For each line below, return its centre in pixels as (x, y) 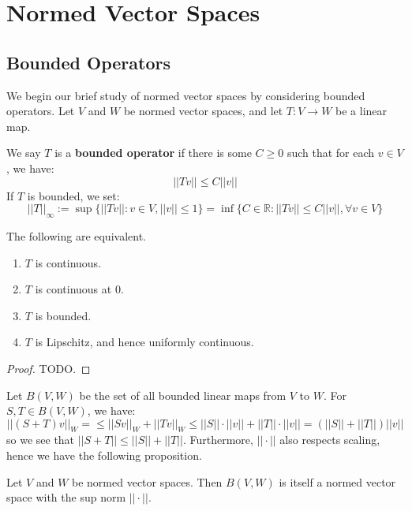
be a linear (361, 111)
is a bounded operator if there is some (153, 153)
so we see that (41, 440)
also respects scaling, (330, 440)
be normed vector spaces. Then (147, 481)
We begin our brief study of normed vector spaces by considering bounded (186, 95)
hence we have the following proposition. (104, 455)
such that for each (331, 153)
